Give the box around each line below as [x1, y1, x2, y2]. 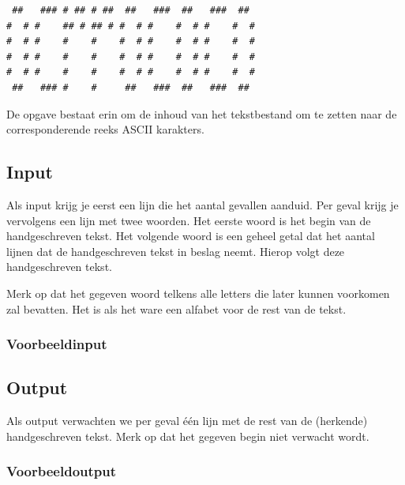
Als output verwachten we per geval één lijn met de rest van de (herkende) [6, 412, 368, 429]
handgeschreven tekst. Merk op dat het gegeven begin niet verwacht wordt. [6, 427, 369, 444]
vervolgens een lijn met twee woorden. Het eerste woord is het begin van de [6, 212, 371, 228]
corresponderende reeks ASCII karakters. [6, 121, 204, 137]
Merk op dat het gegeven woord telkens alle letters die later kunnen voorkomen [6, 284, 390, 301]
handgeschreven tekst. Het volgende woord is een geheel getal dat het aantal [6, 227, 375, 244]
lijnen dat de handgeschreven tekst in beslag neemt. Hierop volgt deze [6, 242, 345, 259]
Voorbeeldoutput [6, 461, 117, 481]
